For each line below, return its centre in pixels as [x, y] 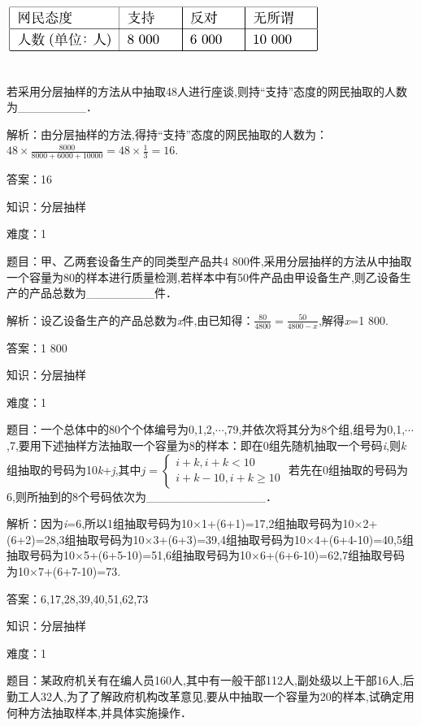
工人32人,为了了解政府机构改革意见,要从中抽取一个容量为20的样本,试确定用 [216, 696]
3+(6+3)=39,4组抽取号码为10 [229, 539]
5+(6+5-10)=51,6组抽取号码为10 [167, 555]
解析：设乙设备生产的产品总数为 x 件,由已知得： [130, 320]
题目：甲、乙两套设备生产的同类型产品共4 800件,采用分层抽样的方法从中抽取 [209, 260]
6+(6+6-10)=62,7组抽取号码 [332, 555]
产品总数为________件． [103, 293]
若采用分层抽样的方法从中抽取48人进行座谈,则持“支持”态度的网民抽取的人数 [207, 91]
